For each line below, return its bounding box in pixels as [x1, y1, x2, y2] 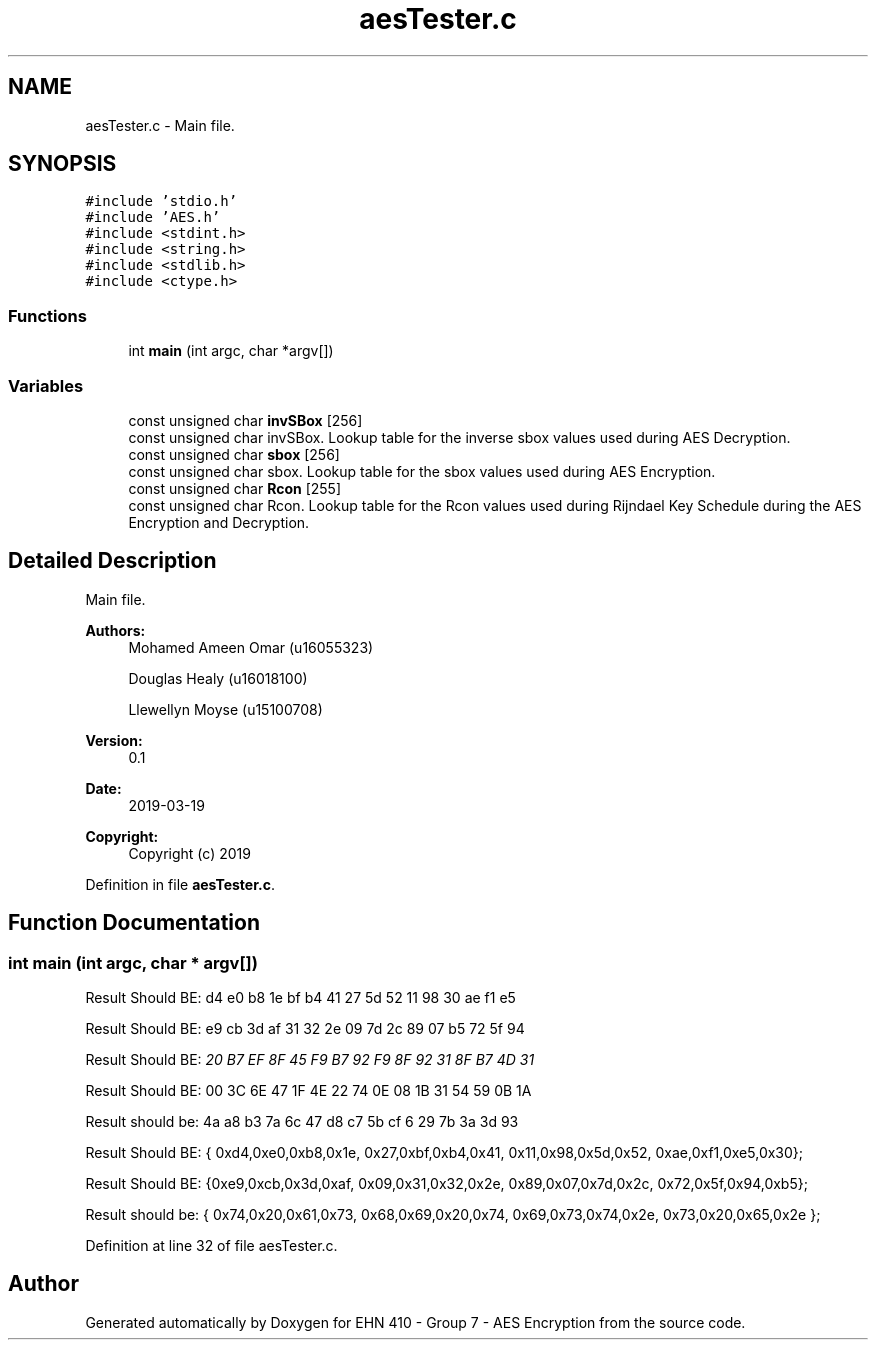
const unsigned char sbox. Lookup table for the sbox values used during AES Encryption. [128, 462, 716, 480]
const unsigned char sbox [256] [128, 445, 340, 463]
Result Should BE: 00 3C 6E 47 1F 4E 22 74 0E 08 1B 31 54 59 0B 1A [85, 1082, 532, 1099]
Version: [85, 731, 143, 749]
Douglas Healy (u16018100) [128, 669, 308, 687]
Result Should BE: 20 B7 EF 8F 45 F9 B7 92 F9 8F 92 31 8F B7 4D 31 [85, 1051, 535, 1068]
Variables [8, 375, 84, 396]
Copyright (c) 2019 [128, 844, 251, 862]
